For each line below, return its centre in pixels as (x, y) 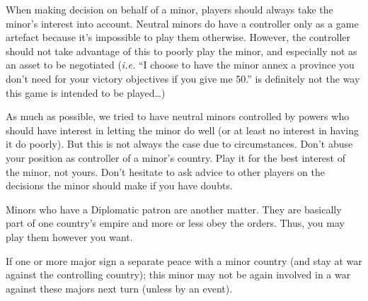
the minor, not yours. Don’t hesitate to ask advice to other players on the (165, 171)
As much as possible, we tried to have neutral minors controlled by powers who (178, 116)
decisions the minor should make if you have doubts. (119, 185)
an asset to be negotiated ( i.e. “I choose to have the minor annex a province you (180, 65)
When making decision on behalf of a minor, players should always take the (169, 9)
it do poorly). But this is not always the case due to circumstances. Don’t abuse (179, 144)
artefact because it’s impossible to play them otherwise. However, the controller (178, 37)
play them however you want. (69, 236)
